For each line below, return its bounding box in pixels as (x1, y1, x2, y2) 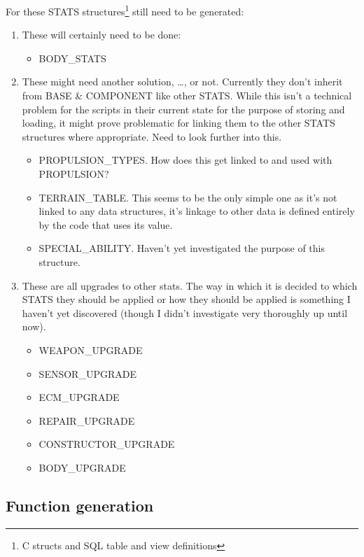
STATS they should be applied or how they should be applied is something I (22, 292, 351, 306)
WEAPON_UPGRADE (38, 342, 143, 357)
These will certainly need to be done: (22, 27, 181, 42)
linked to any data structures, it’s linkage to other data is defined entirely (38, 204, 355, 218)
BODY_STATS (38, 50, 106, 65)
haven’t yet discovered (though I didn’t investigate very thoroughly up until (22, 305, 348, 320)
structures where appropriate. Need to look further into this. (22, 129, 282, 143)
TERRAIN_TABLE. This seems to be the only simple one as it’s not (38, 190, 337, 204)
